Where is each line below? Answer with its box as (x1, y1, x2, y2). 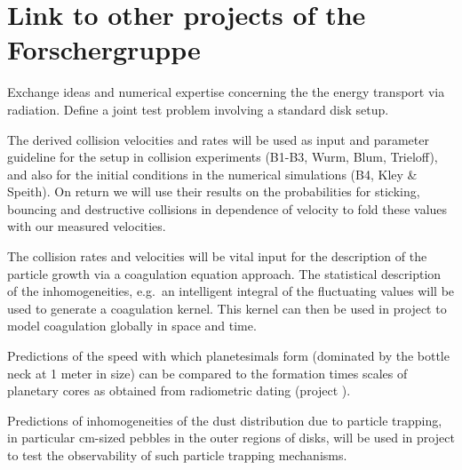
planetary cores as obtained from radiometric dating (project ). (7, 381, 351, 400)
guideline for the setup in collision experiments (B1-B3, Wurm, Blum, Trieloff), (7, 147, 438, 166)
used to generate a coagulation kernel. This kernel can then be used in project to (7, 299, 447, 317)
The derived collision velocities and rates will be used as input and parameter (7, 130, 429, 148)
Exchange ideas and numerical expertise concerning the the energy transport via (7, 83, 445, 101)
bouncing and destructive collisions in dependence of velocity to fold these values (7, 199, 448, 218)
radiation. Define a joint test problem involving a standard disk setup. (7, 100, 389, 118)
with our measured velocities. (7, 217, 166, 235)
